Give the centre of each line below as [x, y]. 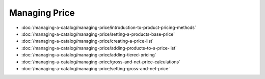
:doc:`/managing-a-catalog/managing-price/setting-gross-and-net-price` [96, 68]
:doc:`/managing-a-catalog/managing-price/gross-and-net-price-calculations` [101, 62]
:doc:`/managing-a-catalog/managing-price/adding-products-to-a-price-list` [99, 48]
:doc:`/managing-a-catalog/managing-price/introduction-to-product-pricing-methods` [109, 27]
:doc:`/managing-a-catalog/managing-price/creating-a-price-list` [88, 41]
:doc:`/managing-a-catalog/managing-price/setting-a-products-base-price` [98, 34]
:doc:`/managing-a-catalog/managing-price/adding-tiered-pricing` [89, 55]
